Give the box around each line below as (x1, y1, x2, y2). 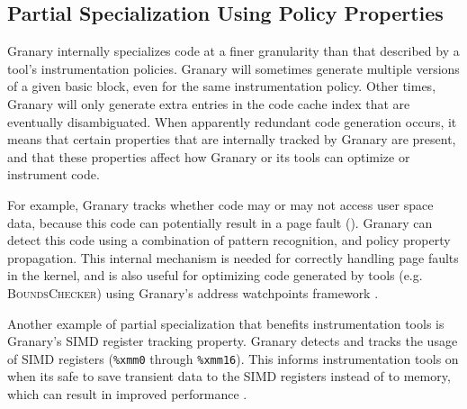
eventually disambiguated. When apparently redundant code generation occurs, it (7, 112, 457, 131)
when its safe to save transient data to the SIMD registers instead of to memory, (7, 367, 451, 386)
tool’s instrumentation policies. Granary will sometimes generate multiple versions (7, 59, 460, 77)
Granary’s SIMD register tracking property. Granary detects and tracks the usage (7, 332, 458, 350)
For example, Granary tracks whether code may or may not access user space (7, 195, 434, 214)
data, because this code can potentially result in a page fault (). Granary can (7, 213, 433, 232)
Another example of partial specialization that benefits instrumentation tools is (7, 314, 445, 332)
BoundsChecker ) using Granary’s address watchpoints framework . (7, 283, 379, 302)
